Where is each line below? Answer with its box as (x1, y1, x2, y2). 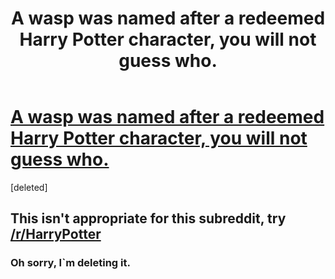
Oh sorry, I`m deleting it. (10, 256, 131, 270)
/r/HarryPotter (10, 226, 102, 243)
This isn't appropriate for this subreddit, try (10, 210, 287, 227)
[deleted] (10, 181, 48, 193)
